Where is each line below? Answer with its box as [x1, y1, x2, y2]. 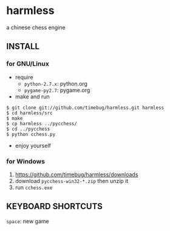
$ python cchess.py [6, 131, 56, 137]
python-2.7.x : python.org [24, 80, 88, 87]
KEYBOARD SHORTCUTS [6, 201, 103, 212]
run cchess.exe [15, 184, 53, 191]
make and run [15, 92, 50, 100]
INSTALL [6, 41, 40, 52]
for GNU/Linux [6, 60, 50, 68]
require [15, 74, 33, 81]
